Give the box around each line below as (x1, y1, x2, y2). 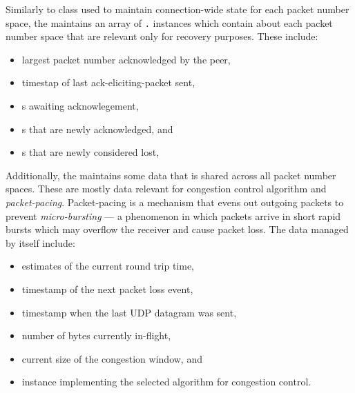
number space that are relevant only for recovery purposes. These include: (6, 29, 318, 43)
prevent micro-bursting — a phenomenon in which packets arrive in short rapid (6, 208, 341, 223)
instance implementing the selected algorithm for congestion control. (21, 374, 311, 389)
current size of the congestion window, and (21, 351, 202, 365)
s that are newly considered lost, (21, 145, 160, 159)
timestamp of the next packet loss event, (21, 281, 193, 296)
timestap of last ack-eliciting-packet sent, (21, 75, 195, 90)
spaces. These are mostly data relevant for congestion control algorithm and (6, 181, 327, 196)
